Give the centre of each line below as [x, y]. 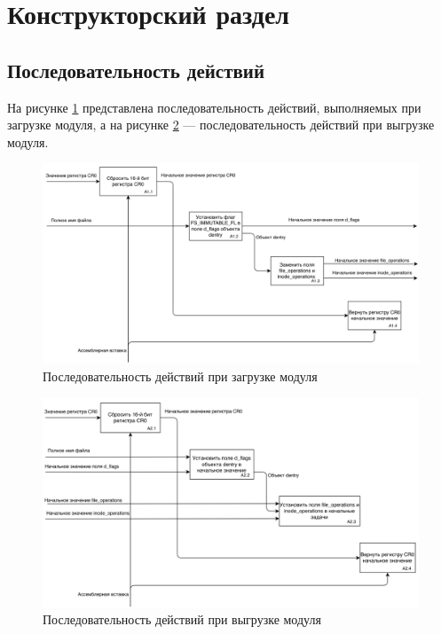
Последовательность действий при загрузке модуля [180, 376]
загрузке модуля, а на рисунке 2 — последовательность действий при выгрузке [221, 125]
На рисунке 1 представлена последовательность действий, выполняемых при [214, 107]
